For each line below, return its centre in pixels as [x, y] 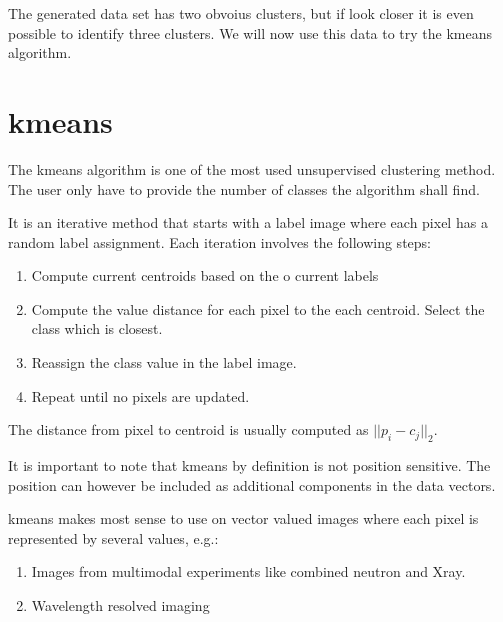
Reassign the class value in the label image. [164, 362]
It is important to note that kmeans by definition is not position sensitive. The [249, 465]
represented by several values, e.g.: [113, 537]
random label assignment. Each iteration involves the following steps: [219, 241]
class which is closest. [97, 328]
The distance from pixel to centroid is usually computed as [188, 429]
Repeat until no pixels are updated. [140, 395]
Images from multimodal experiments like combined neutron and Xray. [248, 571]
